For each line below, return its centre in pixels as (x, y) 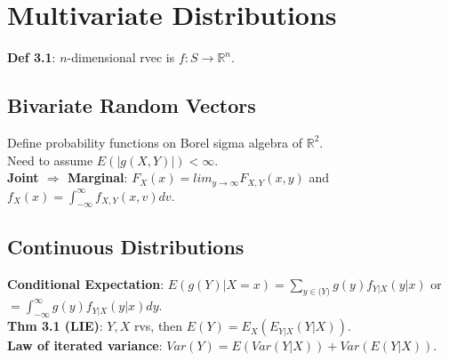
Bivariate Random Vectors (132, 105)
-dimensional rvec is (121, 57)
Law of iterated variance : (85, 345)
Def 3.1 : (32, 57)
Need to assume (50, 160)
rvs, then (158, 326)
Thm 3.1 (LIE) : (55, 326)
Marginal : (98, 177)
